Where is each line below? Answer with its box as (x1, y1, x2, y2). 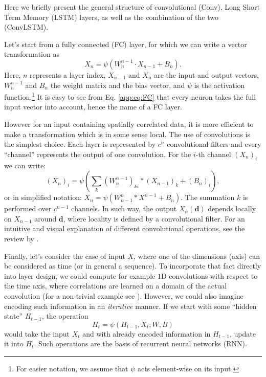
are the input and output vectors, (154, 69, 259, 80)
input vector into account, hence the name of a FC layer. (4, 101, 182, 112)
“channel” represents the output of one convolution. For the (4, 148, 191, 159)
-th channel (195, 148, 231, 159)
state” (4, 311, 23, 321)
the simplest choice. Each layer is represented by (4, 139, 156, 149)
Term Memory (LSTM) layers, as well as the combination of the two (4, 11, 218, 22)
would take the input (4, 328, 70, 339)
